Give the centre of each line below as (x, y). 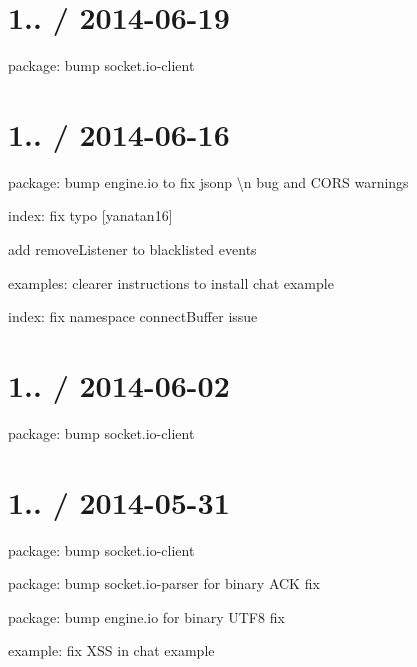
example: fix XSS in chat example (111, 650)
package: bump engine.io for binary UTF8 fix (146, 616)
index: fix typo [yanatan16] (90, 215)
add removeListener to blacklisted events (132, 249)
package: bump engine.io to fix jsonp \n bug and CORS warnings (208, 181)
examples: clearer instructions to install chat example (171, 282)
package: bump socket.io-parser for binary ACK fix (164, 583)
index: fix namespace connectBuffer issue (133, 316)
